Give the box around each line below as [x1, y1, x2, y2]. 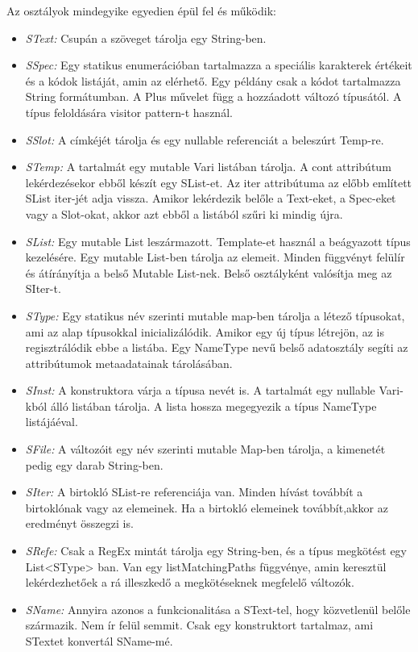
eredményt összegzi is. [25, 515, 134, 532]
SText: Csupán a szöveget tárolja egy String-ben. [25, 29, 267, 46]
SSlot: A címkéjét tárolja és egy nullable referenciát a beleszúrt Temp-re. [25, 131, 384, 148]
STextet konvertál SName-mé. [25, 633, 173, 649]
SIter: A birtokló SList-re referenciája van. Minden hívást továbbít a [25, 483, 363, 500]
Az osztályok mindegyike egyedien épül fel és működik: [6, 2, 276, 19]
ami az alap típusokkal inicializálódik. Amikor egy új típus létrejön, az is [25, 323, 385, 340]
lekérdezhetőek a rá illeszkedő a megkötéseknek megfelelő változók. [25, 574, 354, 591]
